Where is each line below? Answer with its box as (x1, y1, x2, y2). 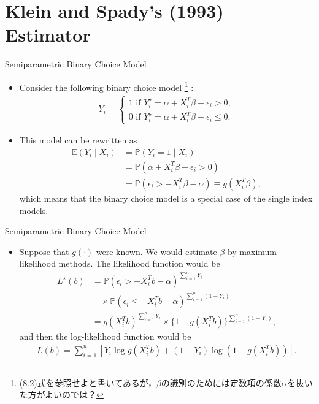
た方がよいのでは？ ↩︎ (19, 388, 104, 401)
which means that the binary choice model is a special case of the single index (19, 191, 313, 204)
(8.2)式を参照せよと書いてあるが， (19, 376, 156, 389)
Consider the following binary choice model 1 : (19, 78, 194, 93)
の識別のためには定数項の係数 (161, 376, 282, 389)
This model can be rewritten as (19, 134, 137, 147)
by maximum (227, 245, 277, 257)
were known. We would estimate (96, 245, 217, 257)
